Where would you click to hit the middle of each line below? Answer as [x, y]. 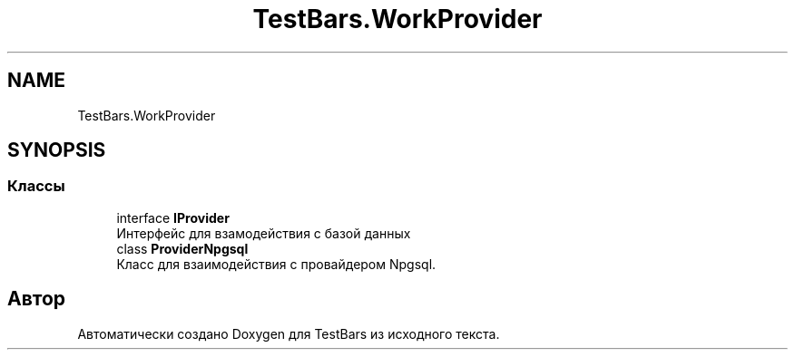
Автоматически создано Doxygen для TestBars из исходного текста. [289, 333]
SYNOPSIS [57, 150]
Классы [36, 186]
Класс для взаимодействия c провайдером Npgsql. [276, 264]
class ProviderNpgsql [182, 248]
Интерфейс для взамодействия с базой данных [264, 233]
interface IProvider [173, 217]
